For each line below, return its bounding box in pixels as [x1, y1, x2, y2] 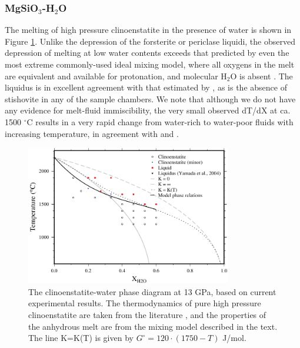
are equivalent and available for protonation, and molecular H [5, 69, 227, 82]
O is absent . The [230, 69, 293, 82]
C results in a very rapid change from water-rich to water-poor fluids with [26, 115, 294, 128]
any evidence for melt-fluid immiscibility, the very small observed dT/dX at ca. [5, 104, 291, 116]
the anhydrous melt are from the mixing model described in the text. [28, 320, 278, 332]
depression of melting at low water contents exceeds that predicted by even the [5, 46, 289, 59]
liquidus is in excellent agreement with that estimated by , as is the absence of [5, 81, 287, 93]
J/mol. [222, 332, 246, 344]
